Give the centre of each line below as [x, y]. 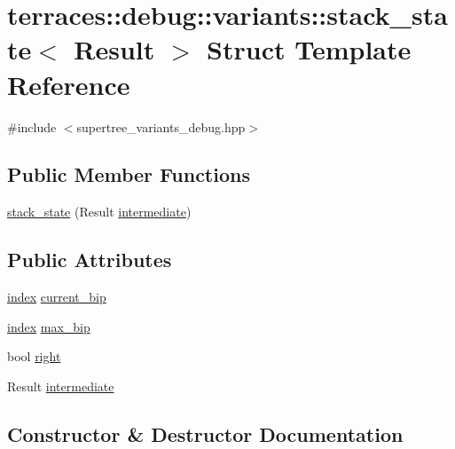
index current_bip [57, 297]
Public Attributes [90, 260]
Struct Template [309, 49]
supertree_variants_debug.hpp [161, 126]
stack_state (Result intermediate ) [99, 212]
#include [32, 126]
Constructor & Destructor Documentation [205, 433]
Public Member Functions [129, 174]
